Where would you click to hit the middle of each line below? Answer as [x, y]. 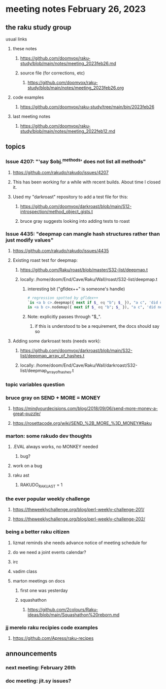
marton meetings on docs [39, 581]
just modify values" [30, 240]
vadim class [25, 571]
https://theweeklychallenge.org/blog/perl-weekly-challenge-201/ [79, 510]
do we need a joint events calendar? [50, 552]
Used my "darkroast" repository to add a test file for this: [70, 197]
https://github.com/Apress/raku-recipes [53, 638]
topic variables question [35, 384]
